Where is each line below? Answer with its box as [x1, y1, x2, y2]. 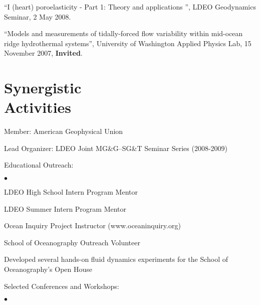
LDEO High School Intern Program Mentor [4, 187, 138, 197]
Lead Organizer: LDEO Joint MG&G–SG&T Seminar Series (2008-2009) [4, 142, 228, 153]
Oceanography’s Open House [4, 264, 92, 274]
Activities [4, 97, 72, 117]
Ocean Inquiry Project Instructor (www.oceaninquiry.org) [4, 220, 181, 231]
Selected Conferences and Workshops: [4, 280, 119, 291]
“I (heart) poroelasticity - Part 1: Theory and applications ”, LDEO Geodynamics [4, 2, 256, 12]
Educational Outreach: [4, 160, 74, 170]
